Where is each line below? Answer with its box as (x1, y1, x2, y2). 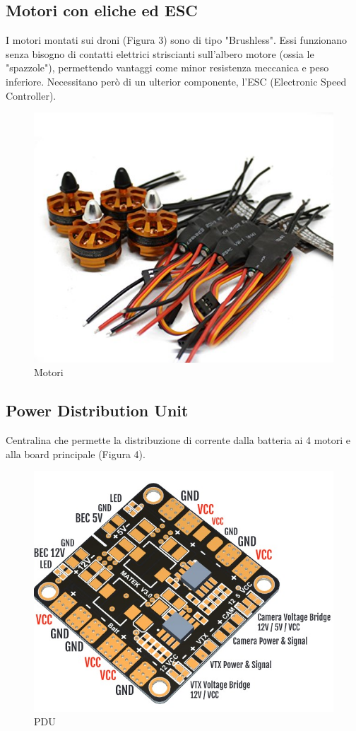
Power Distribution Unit (6, 399, 189, 421)
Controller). (6, 88, 57, 103)
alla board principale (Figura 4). (6, 446, 146, 461)
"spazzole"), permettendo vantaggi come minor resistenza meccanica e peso (6, 60, 329, 75)
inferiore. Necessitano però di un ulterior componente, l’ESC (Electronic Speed (6, 74, 347, 88)
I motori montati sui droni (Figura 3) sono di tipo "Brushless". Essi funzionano (6, 33, 348, 47)
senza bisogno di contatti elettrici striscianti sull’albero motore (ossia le (6, 46, 314, 61)
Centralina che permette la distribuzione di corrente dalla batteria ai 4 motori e (6, 433, 351, 448)
